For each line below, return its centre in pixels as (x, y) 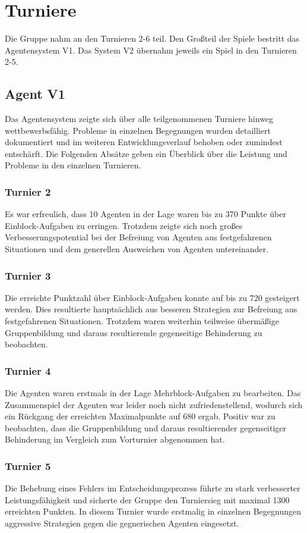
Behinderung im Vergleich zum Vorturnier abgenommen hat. (115, 439)
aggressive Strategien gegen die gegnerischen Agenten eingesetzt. (122, 523)
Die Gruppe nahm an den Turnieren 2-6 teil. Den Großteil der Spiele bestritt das (152, 38)
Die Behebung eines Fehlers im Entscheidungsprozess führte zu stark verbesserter (153, 488)
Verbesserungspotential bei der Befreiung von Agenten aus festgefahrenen (138, 237)
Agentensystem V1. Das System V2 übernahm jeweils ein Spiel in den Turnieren (151, 50)
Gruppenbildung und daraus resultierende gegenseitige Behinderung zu (134, 332)
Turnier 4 (28, 370)
